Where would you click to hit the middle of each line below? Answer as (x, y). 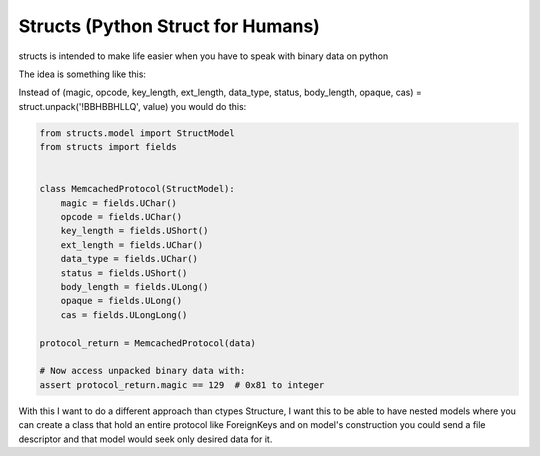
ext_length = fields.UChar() (132, 244)
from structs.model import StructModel (137, 133)
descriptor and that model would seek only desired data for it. (145, 439)
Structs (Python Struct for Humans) (169, 26)
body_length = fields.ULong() (134, 286)
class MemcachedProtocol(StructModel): (137, 189)
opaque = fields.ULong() (121, 301)
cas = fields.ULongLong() (124, 314)
